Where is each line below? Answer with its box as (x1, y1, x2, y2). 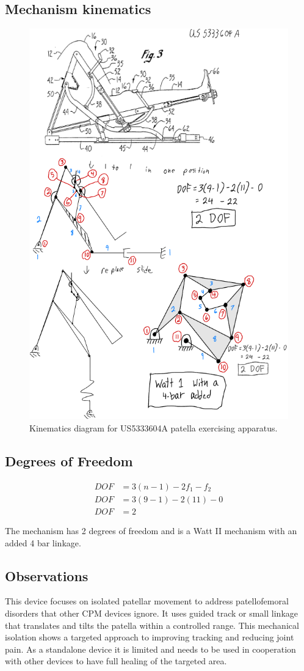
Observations (5, 566, 89, 585)
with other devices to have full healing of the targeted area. (5, 654, 227, 667)
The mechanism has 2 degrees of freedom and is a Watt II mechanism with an (5, 524, 297, 537)
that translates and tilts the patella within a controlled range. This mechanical (5, 618, 299, 631)
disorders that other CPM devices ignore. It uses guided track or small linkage (5, 606, 298, 619)
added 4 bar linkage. (5, 536, 81, 549)
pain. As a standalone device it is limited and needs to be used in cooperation (5, 642, 296, 655)
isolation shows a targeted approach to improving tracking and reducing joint (5, 631, 294, 643)
